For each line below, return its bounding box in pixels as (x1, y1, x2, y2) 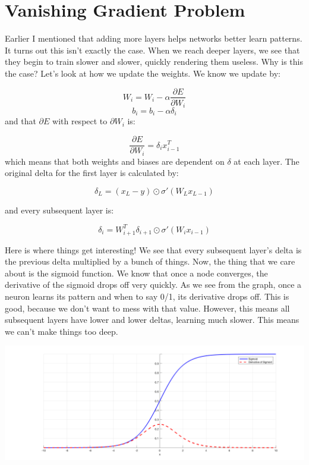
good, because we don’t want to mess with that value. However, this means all (5, 301, 290, 314)
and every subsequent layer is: (5, 203, 114, 216)
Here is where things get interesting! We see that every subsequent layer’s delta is (5, 243, 302, 256)
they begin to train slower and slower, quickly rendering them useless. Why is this (5, 55, 303, 68)
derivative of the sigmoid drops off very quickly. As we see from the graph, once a (5, 278, 302, 291)
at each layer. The (234, 155, 299, 167)
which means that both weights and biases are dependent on (5, 155, 225, 167)
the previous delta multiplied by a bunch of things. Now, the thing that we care (5, 255, 295, 268)
